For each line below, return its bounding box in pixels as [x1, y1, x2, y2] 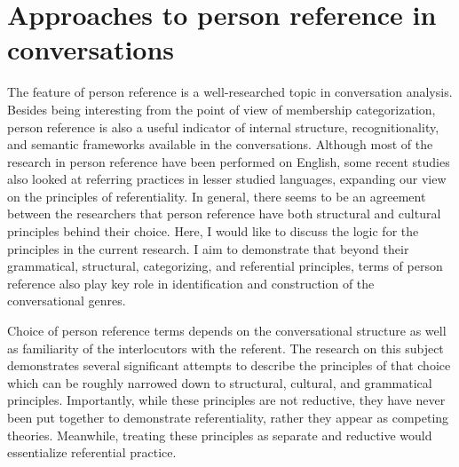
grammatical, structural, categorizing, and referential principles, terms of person [7, 257, 443, 275]
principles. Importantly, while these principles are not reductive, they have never [7, 391, 446, 409]
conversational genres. [7, 291, 126, 310]
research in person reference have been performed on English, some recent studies [7, 152, 450, 170]
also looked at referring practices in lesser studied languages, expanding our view [7, 170, 447, 188]
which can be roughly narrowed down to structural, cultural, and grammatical [7, 373, 432, 392]
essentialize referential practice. [7, 443, 177, 462]
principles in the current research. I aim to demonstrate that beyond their [7, 239, 409, 257]
